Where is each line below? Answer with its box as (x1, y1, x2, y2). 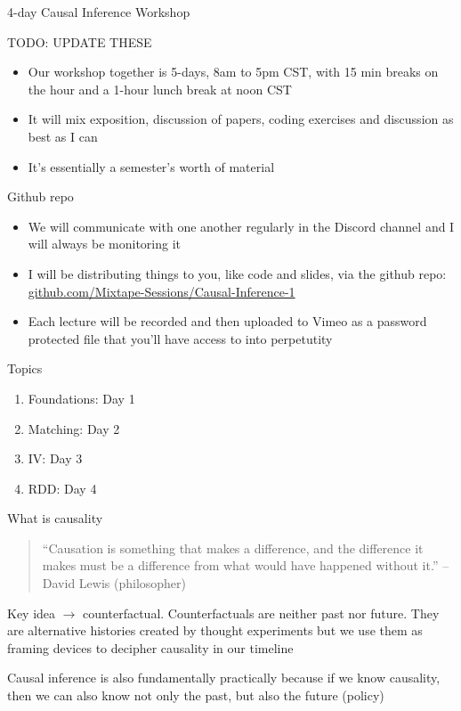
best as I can (28, 127, 98, 145)
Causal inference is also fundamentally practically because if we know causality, (7, 668, 441, 687)
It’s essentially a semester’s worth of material (28, 157, 275, 176)
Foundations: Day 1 (28, 388, 135, 407)
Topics (7, 359, 43, 378)
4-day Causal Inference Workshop (7, 3, 190, 20)
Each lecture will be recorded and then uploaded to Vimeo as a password (28, 312, 427, 331)
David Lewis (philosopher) (42, 574, 187, 592)
